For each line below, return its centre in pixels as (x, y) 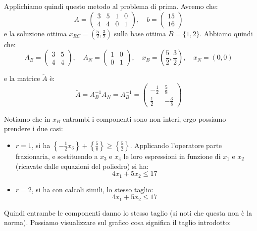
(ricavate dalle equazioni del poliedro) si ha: (82, 166)
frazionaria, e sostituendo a (57, 156)
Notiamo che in (27, 118)
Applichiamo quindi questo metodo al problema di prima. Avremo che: (111, 6)
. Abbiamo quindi (226, 33)
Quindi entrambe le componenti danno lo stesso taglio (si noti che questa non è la (128, 212)
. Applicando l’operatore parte (176, 145)
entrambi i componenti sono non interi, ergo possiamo (144, 118)
